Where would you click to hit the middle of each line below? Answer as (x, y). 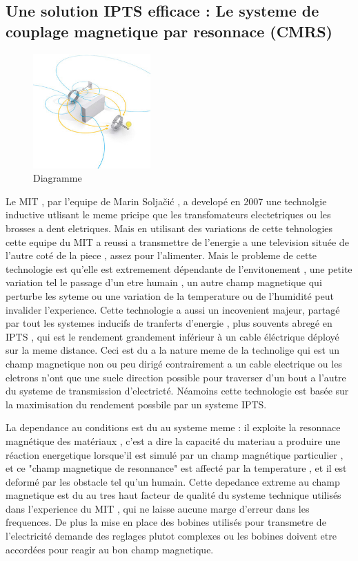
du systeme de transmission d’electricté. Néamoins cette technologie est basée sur (177, 391)
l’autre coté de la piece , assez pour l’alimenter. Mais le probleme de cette (161, 255)
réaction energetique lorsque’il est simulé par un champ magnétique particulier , (175, 454)
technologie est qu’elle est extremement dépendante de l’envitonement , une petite (179, 268)
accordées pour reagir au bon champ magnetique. (110, 549)
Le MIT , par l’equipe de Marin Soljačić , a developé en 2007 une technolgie (166, 201)
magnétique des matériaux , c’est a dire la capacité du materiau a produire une (173, 440)
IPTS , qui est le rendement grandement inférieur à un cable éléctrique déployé (172, 336)
